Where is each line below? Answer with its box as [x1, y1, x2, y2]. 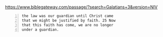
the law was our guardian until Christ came [21, 14, 113, 18]
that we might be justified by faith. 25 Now [21, 18, 116, 23]
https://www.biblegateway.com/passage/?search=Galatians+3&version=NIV [5, 4, 158, 10]
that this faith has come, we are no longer [21, 22, 113, 27]
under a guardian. [21, 27, 59, 32]
